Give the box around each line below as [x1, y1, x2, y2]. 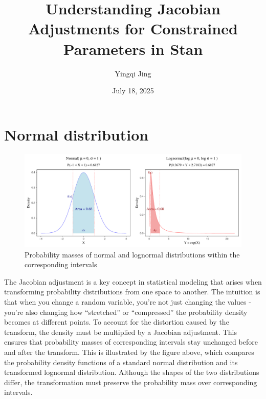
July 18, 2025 [112, 85, 154, 96]
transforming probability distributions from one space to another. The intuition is [4, 286, 260, 297]
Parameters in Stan [63, 38, 203, 59]
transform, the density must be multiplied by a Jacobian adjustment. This [4, 326, 237, 337]
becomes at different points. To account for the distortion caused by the [4, 316, 229, 327]
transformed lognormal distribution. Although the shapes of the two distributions [4, 367, 259, 377]
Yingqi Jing [115, 68, 151, 78]
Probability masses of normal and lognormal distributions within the [25, 249, 240, 260]
